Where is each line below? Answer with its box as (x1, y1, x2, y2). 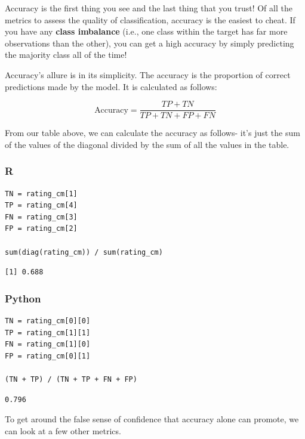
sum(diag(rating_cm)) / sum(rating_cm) (5, 248, 163, 256)
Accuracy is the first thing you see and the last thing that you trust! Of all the (5, 2, 292, 14)
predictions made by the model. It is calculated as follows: (5, 80, 217, 92)
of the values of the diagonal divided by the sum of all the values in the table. (5, 138, 289, 150)
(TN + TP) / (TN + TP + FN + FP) (5, 375, 137, 384)
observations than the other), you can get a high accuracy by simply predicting (5, 36, 294, 49)
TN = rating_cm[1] (5, 189, 78, 198)
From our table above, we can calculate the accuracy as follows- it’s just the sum (5, 126, 300, 139)
